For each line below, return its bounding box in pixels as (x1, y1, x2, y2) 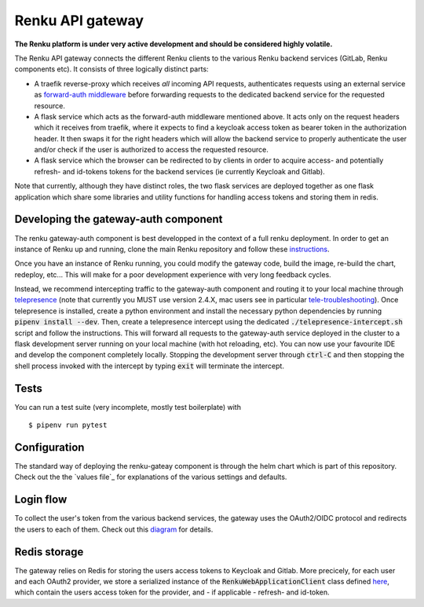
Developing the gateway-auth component (14, 213, 223, 226)
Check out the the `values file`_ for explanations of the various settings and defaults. (14, 472, 287, 482)
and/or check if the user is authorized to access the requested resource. (34, 145, 269, 155)
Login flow (14, 493, 68, 506)
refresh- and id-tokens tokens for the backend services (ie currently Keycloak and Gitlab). (34, 166, 325, 176)
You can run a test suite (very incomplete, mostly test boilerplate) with (14, 402, 241, 411)
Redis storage (14, 545, 84, 558)
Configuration (14, 441, 85, 454)
